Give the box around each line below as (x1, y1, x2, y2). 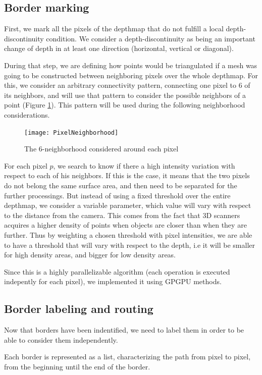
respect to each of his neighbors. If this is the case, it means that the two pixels (4, 170, 250, 181)
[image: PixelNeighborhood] (24, 129, 119, 136)
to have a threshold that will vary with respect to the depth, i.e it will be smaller (4, 239, 255, 250)
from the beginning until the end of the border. (4, 361, 150, 371)
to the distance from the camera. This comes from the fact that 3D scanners (4, 209, 240, 220)
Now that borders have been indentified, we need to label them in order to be (4, 325, 244, 335)
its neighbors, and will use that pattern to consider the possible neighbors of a (4, 89, 246, 100)
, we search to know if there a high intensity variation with (53, 160, 235, 171)
